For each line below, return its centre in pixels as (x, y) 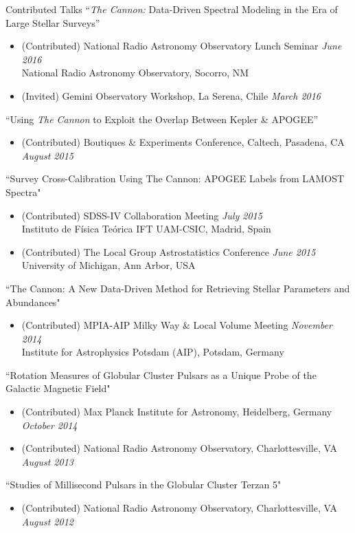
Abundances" (33, 302)
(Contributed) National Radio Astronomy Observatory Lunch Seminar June (182, 46)
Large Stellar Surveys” (53, 22)
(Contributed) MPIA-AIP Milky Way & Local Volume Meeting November (177, 325)
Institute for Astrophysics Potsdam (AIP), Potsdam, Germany (153, 352)
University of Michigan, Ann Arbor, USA (108, 265)
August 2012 (47, 521)
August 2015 (47, 155)
